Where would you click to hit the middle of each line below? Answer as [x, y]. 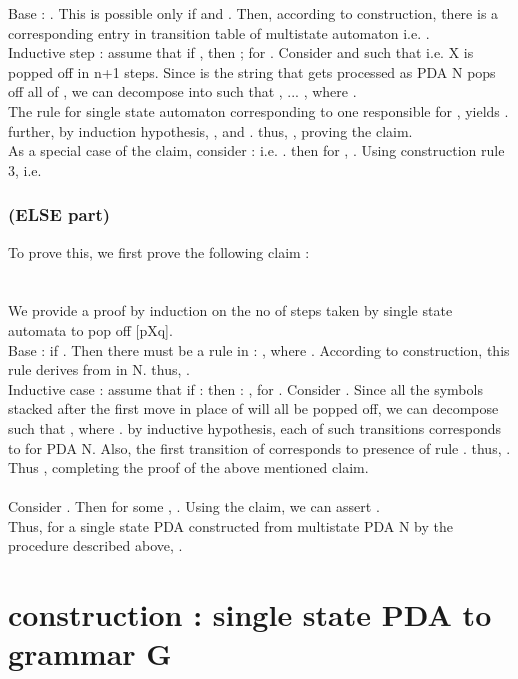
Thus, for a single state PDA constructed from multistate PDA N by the [230, 525]
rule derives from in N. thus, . [99, 369]
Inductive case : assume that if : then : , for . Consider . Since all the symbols [245, 388]
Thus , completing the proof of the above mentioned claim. [188, 467]
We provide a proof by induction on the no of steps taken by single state [230, 310]
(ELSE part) [59, 214]
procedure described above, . [95, 545]
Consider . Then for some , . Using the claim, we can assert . [194, 506]
